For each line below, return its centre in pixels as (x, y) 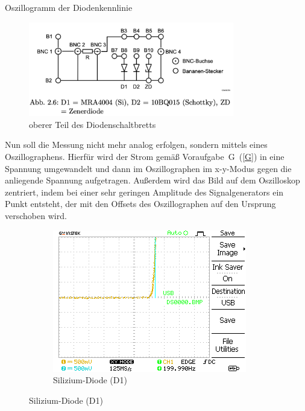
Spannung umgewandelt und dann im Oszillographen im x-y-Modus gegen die (148, 168)
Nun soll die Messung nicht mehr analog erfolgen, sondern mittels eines (136, 145)
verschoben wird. (36, 216)
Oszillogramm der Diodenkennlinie (69, 7)
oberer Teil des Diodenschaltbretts (93, 124)
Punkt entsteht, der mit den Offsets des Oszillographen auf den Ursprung (140, 204)
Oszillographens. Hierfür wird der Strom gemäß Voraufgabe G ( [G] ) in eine (145, 157)
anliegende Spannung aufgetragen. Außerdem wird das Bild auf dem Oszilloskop (152, 180)
